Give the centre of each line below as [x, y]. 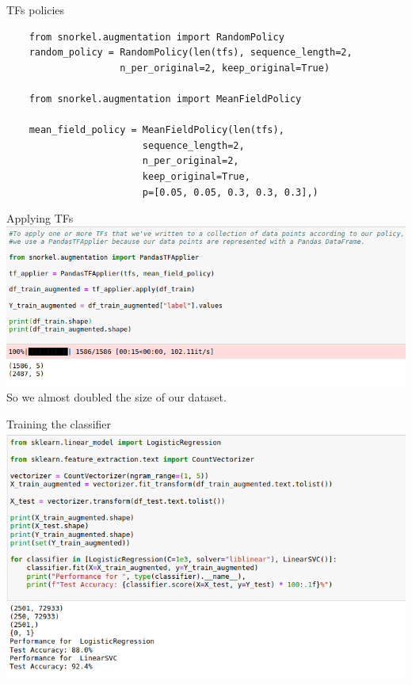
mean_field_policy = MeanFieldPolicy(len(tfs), [156, 130]
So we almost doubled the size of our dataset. [116, 397]
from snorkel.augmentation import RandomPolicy [156, 37]
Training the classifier [59, 423]
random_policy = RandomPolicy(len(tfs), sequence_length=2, [191, 53]
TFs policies [36, 10]
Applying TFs [40, 218]
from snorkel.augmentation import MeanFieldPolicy [165, 99]
